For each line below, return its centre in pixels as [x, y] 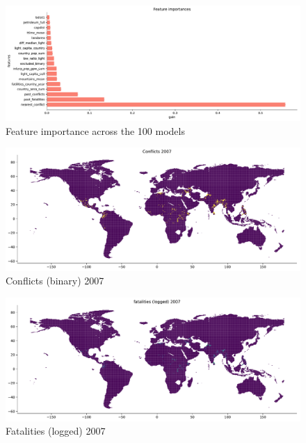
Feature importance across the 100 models [95, 130]
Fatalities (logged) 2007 [56, 431]
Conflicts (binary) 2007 [55, 281]
